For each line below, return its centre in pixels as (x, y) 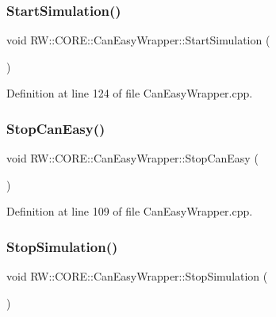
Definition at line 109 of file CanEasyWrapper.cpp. (130, 211)
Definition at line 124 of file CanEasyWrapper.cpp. (130, 93)
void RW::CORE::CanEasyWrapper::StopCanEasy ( (132, 158)
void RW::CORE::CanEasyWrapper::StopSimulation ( (137, 276)
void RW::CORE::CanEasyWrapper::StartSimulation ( (138, 40)
